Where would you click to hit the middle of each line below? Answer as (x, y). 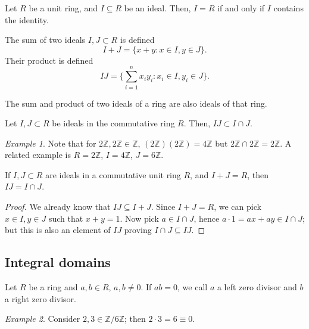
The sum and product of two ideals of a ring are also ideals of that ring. (136, 103)
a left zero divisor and (257, 287)
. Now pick (139, 218)
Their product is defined (49, 60)
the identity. (27, 19)
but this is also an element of (58, 230)
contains (288, 8)
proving (138, 230)
